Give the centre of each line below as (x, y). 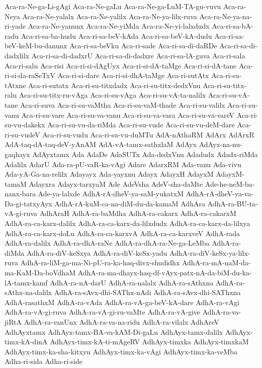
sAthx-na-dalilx (28, 292)
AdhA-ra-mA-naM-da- (216, 263)
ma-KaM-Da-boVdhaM (40, 273)
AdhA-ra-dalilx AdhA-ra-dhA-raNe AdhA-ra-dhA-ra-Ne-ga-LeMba (107, 243)
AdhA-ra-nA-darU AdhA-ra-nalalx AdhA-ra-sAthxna (132, 282)
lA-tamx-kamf (26, 282)
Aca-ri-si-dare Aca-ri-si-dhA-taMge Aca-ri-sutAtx (133, 75)
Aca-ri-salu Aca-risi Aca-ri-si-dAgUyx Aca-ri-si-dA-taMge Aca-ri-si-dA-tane (121, 65)
